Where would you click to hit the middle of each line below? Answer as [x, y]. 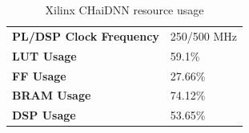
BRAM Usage [52, 95]
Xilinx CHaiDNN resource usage [124, 10]
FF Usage [39, 75]
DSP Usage [44, 115]
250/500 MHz [204, 35]
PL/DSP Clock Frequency [86, 35]
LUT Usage [44, 55]
